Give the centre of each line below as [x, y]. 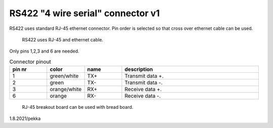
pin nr [20, 69]
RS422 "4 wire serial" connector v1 [85, 13]
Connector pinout [30, 62]
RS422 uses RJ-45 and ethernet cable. [63, 39]
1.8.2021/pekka [25, 118]
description [139, 69]
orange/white [66, 90]
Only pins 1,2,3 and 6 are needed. [44, 51]
